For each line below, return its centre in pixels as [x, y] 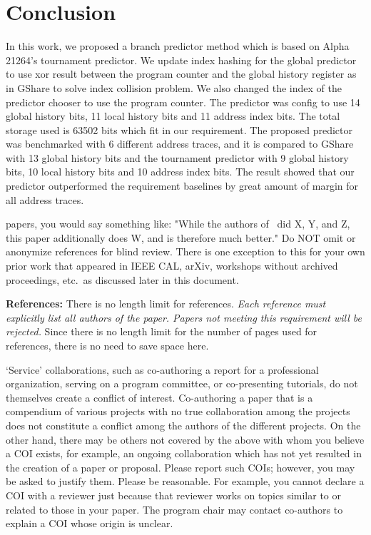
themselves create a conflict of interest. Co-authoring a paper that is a [159, 397]
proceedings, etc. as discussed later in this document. [122, 279]
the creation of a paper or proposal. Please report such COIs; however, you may [181, 467]
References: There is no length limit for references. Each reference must [166, 304]
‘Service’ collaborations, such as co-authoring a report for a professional [162, 369]
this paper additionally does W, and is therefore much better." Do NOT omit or [181, 237]
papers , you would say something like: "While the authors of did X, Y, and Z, [178, 224]
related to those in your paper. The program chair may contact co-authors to [174, 509]
